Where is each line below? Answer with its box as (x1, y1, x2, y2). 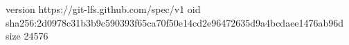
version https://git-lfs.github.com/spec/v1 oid (6, 2, 201, 16)
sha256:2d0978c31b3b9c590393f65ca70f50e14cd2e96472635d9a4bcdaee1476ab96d (6, 15, 344, 29)
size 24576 (6, 29, 48, 43)
